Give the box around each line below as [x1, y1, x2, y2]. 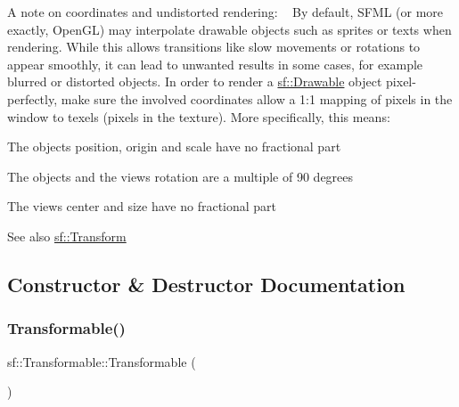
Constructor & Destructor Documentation [7, 270, 406, 297]
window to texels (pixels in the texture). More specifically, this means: [7, 107, 390, 126]
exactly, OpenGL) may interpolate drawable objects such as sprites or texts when [7, 20, 452, 38]
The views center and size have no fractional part [7, 197, 277, 216]
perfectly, [7, 89, 58, 108]
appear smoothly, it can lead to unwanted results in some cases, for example [7, 54, 423, 73]
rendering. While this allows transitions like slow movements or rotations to [7, 37, 421, 56]
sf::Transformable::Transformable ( [7, 352, 196, 370]
